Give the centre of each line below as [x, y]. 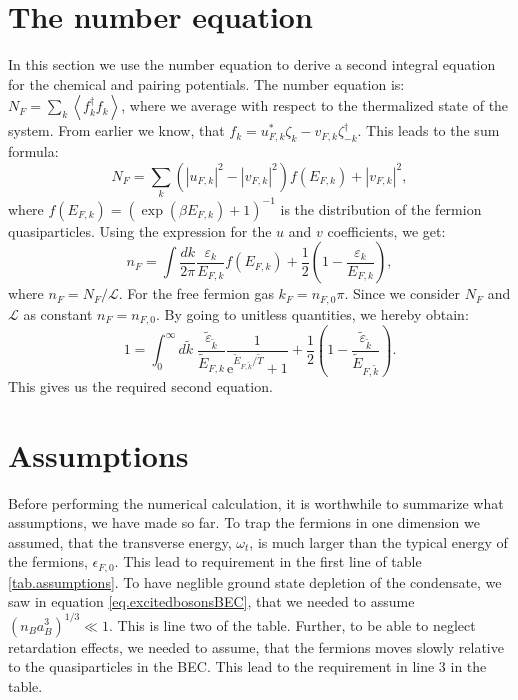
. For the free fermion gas [196, 293]
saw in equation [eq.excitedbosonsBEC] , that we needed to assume [211, 601]
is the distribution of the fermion [381, 208]
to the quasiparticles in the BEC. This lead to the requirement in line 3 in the [247, 666]
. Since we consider [402, 293]
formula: [33, 151]
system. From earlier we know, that [116, 130]
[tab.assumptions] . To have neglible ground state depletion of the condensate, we [255, 581]
